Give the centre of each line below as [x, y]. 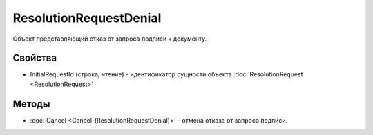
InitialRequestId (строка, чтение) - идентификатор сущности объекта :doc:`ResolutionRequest [166, 74]
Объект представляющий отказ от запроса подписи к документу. [110, 39]
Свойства [35, 58]
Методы [31, 104]
